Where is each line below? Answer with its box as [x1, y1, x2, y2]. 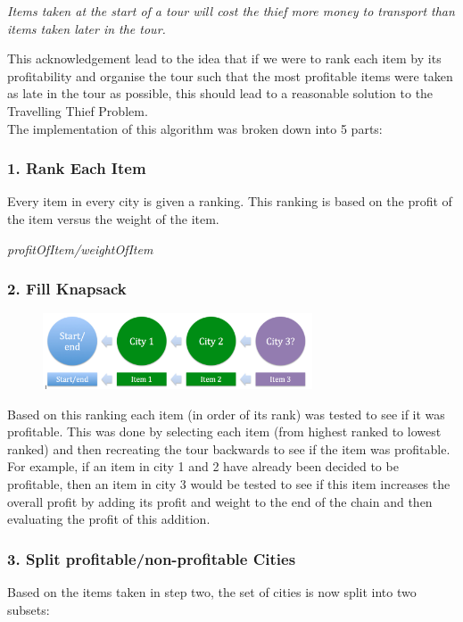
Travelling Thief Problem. [7, 101, 148, 120]
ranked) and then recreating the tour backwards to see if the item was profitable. [7, 439, 451, 458]
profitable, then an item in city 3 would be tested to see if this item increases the [7, 475, 451, 493]
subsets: [7, 600, 50, 618]
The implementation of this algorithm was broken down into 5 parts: [7, 119, 383, 137]
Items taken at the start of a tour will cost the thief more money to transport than [7, 2, 455, 20]
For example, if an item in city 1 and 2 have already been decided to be [7, 457, 399, 476]
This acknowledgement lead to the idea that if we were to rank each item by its [7, 49, 442, 68]
